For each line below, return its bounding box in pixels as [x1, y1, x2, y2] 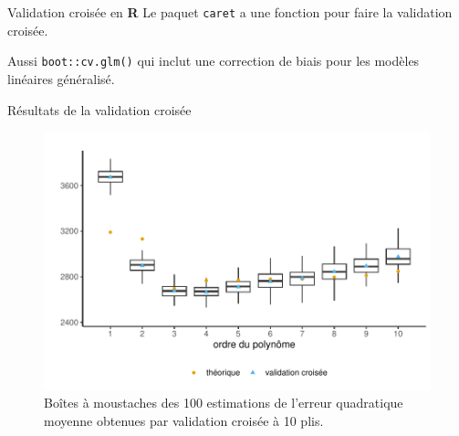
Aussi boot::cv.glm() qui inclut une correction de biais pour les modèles [7, 51, 420, 70]
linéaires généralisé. [7, 69, 115, 88]
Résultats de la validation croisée [7, 100, 192, 119]
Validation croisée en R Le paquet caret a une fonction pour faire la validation [7, 3, 453, 21]
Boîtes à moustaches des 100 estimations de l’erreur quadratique [44, 393, 403, 412]
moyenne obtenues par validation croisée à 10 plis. [44, 410, 324, 430]
